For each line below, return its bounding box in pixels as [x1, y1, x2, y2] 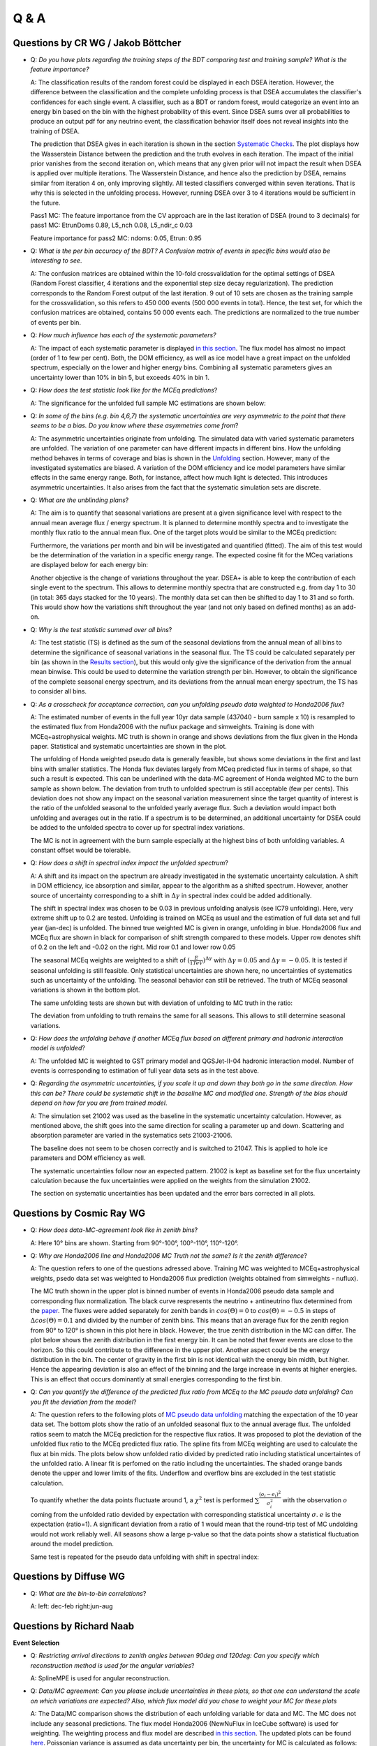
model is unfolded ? [30, 1044, 85, 1052]
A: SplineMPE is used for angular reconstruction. [30, 1674, 170, 1682]
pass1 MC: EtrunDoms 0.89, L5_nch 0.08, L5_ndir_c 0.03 [30, 221, 193, 230]
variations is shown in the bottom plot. [30, 985, 140, 995]
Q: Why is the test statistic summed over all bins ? [30, 625, 172, 633]
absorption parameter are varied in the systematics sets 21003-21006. [30, 1131, 233, 1140]
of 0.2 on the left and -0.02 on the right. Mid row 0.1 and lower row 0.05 [30, 943, 236, 951]
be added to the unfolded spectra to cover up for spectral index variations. [30, 823, 245, 832]
